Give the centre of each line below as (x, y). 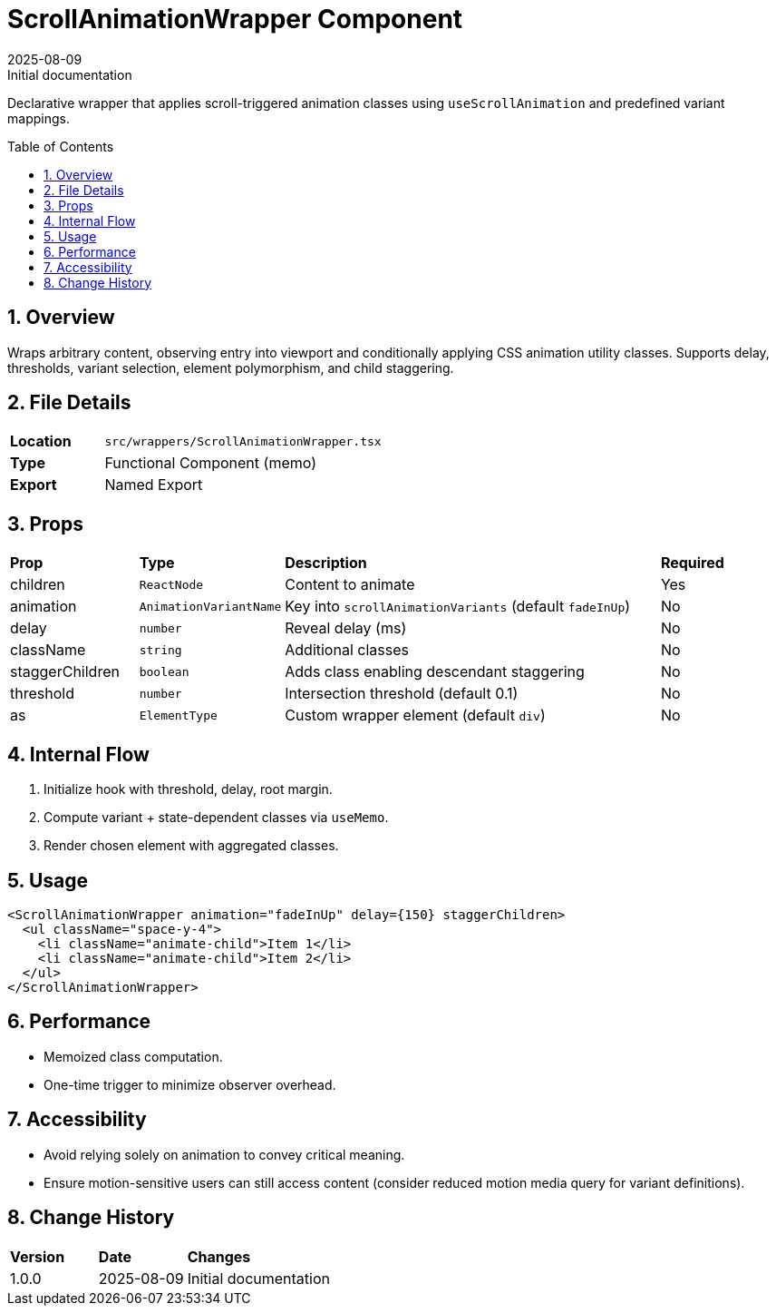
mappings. (39, 118)
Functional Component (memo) (210, 463)
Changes (219, 1256)
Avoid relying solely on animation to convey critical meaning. (224, 1154)
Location (41, 441)
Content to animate (350, 585)
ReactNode (171, 584)
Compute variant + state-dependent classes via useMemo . (216, 818)
